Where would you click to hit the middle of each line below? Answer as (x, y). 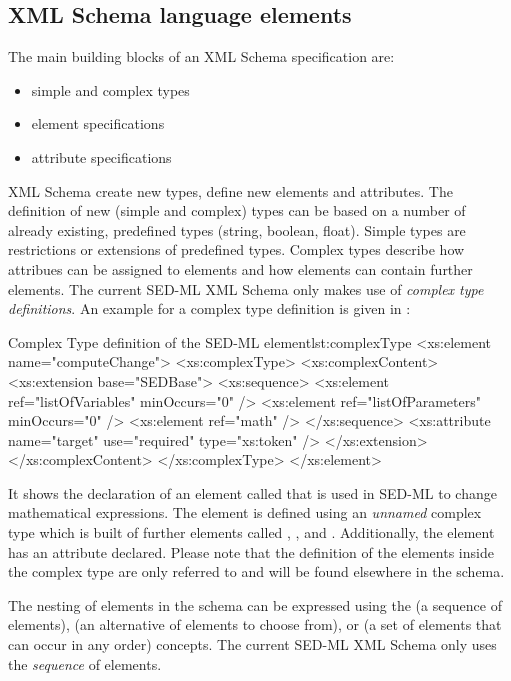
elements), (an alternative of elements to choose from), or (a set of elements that (255, 624)
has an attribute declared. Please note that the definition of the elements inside (251, 551)
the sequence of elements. (85, 663)
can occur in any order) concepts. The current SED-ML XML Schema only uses (252, 644)
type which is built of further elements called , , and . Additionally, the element (251, 532)
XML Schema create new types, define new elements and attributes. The (230, 190)
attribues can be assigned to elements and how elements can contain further (240, 268)
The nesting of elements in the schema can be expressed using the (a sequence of (255, 604)
